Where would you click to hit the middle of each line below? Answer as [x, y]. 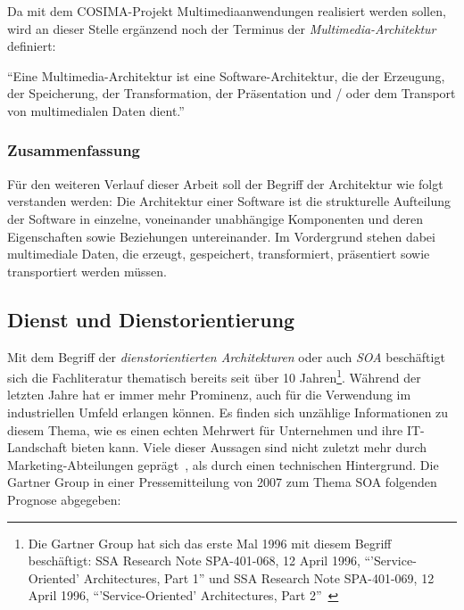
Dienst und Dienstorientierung [151, 319]
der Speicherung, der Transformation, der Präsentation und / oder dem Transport [232, 93]
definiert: [32, 46]
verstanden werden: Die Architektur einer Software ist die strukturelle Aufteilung [229, 201]
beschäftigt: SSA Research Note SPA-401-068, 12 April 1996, [194, 561]
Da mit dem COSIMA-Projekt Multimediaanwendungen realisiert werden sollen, [227, 11]
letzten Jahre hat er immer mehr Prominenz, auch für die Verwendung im [209, 395]
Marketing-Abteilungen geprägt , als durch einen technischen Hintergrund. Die [223, 464]
